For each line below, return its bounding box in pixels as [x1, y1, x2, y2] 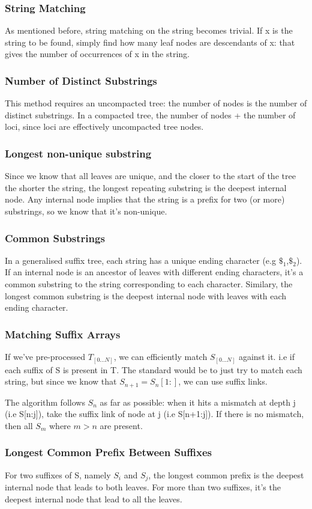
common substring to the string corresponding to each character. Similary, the [5, 278, 293, 290]
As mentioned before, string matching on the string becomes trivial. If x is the [5, 24, 293, 37]
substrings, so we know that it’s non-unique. [5, 205, 167, 217]
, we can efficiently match [113, 350, 208, 362]
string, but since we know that [5, 375, 117, 388]
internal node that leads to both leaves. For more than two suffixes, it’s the [5, 481, 281, 493]
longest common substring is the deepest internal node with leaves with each [5, 289, 287, 302]
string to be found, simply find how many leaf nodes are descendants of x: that [5, 35, 295, 48]
